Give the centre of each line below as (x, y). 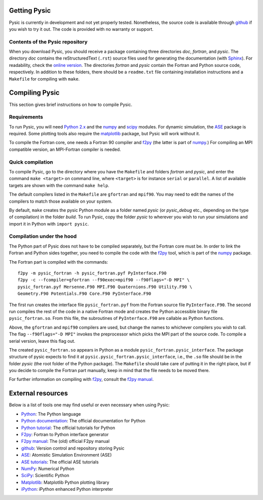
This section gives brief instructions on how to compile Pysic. (71, 104)
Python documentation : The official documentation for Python (83, 421)
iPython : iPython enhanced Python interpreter (67, 489)
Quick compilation (31, 162)
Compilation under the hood (43, 236)
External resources (38, 393)
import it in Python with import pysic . (49, 224)
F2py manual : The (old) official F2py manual (65, 441)
